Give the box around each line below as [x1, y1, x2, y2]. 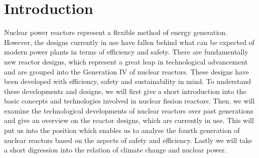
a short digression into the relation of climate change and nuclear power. [4, 144, 227, 155]
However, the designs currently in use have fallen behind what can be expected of [4, 36, 254, 47]
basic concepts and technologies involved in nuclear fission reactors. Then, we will [4, 95, 255, 106]
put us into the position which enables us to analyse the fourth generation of [4, 125, 240, 135]
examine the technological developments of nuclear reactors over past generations [4, 105, 253, 115]
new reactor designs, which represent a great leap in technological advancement [4, 56, 248, 66]
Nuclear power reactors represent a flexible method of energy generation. [4, 27, 227, 37]
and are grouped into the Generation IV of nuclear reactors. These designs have [4, 66, 249, 76]
